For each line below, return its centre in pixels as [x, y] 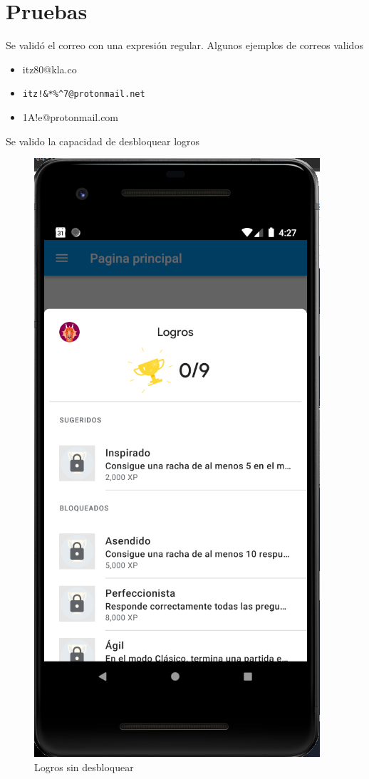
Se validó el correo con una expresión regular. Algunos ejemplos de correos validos [184, 45]
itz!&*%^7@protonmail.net [84, 94]
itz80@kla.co [50, 69]
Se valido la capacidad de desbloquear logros [103, 141]
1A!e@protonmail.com [71, 116]
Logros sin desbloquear [84, 767]
